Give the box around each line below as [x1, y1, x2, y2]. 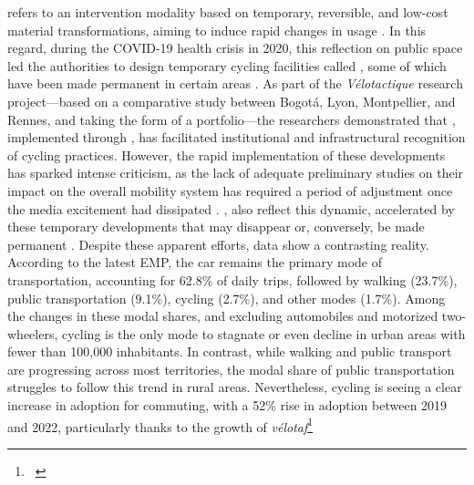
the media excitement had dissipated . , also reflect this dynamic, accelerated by [7, 199, 455, 218]
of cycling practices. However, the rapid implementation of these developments [7, 145, 446, 164]
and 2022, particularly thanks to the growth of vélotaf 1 [7, 414, 314, 436]
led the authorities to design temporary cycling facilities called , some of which [7, 56, 447, 75]
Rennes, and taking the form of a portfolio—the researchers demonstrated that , [7, 109, 456, 129]
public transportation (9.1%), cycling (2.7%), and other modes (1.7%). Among [7, 288, 446, 307]
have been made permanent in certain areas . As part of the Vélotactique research [7, 74, 463, 93]
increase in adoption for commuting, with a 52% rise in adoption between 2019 [7, 396, 448, 415]
